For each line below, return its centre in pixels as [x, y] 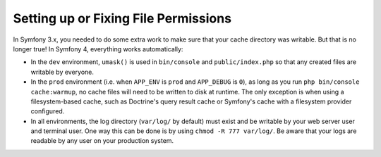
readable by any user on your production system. [102, 141]
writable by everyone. [62, 72]
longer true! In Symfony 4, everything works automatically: [98, 49]
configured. [48, 111]
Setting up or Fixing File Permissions [122, 18]
